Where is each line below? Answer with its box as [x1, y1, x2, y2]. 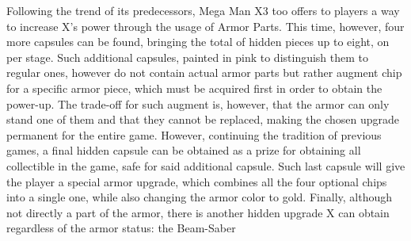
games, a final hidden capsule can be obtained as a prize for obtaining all [6, 142, 361, 159]
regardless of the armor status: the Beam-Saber [6, 220, 236, 236]
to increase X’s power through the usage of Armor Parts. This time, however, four [6, 17, 405, 34]
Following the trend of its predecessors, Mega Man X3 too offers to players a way [6, 2, 400, 18]
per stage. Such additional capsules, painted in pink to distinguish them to [6, 48, 369, 65]
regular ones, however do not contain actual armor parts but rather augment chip [6, 64, 402, 81]
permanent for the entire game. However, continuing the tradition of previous [6, 126, 382, 143]
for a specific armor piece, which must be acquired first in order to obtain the [6, 79, 382, 96]
